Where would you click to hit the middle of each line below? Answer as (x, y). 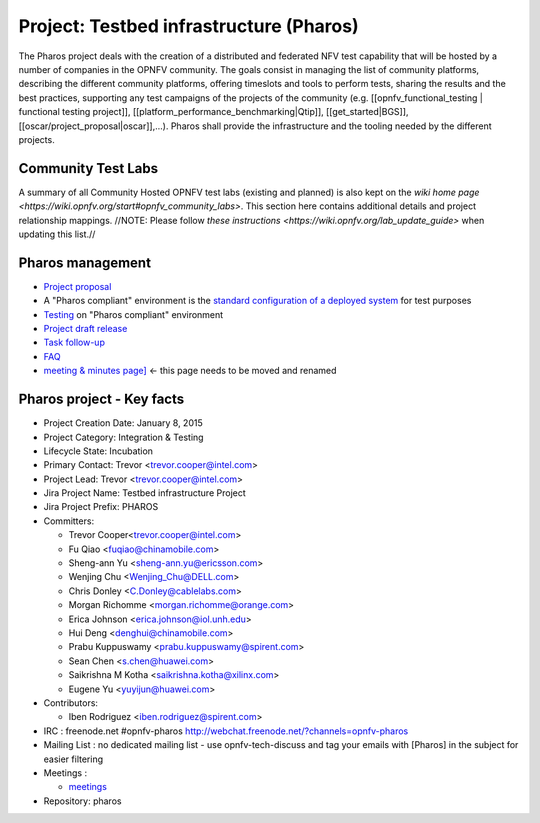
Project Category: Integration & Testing (123, 437)
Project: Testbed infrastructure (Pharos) (188, 26)
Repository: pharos (82, 801)
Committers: (69, 521)
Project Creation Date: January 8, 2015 (123, 423)
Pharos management (85, 262)
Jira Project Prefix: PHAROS (101, 507)
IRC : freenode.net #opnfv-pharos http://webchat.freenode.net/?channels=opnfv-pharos (226, 731)
